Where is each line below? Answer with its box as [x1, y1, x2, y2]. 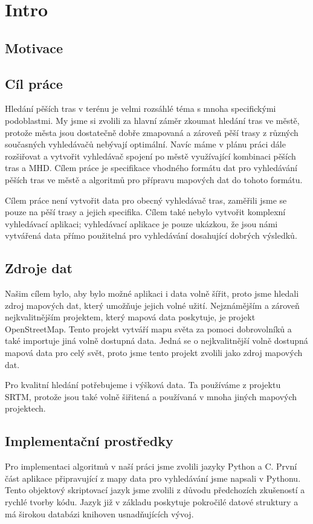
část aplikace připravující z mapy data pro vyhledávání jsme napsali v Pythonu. [5, 471, 301, 484]
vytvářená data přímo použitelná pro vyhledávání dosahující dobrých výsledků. [5, 229, 297, 242]
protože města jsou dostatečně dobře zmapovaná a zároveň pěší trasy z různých [5, 126, 298, 138]
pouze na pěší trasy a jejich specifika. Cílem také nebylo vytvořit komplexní [5, 205, 286, 218]
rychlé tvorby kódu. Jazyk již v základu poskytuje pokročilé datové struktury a [5, 496, 298, 508]
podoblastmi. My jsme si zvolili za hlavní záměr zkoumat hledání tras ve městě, [5, 114, 300, 126]
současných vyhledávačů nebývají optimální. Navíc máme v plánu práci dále [5, 138, 286, 150]
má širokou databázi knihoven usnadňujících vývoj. [5, 507, 194, 520]
